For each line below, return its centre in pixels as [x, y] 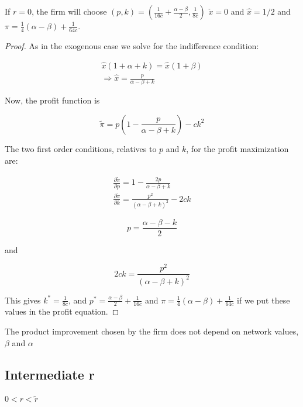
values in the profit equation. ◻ [62, 311]
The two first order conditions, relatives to [81, 148]
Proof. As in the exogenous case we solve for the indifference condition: [132, 45]
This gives [23, 300]
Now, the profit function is [52, 100]
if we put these [264, 300]
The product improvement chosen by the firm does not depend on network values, [152, 331]
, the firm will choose [69, 11]
